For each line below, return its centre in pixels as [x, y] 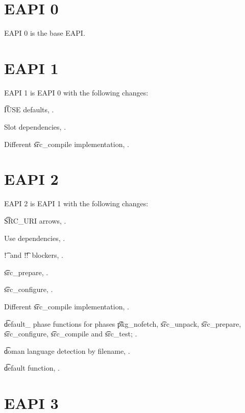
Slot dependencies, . [35, 127]
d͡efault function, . [32, 368]
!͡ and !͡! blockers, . [34, 255]
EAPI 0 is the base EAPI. [45, 33]
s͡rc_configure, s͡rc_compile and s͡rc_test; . [71, 334]
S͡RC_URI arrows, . [35, 220]
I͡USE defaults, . [29, 110]
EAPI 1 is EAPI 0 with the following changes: [76, 92]
